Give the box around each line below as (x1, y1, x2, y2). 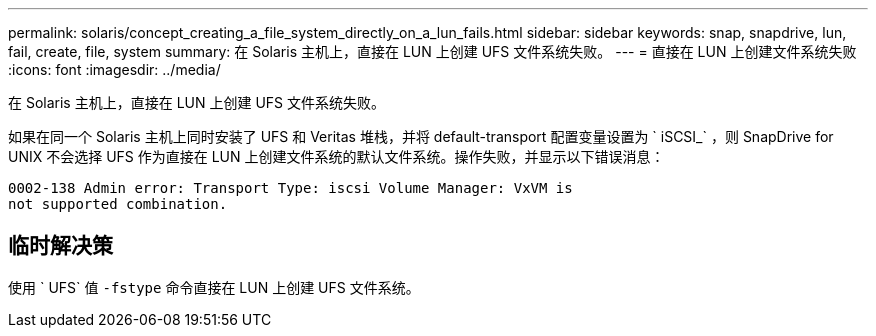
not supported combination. (8, 196, 228, 212)
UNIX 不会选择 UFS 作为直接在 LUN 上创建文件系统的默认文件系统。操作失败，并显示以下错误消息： (8, 148, 665, 165)
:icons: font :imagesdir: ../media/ (8, 61, 221, 78)
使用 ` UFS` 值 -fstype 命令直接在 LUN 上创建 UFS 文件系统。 (8, 278, 420, 296)
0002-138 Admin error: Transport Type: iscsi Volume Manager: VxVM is (8, 180, 573, 196)
